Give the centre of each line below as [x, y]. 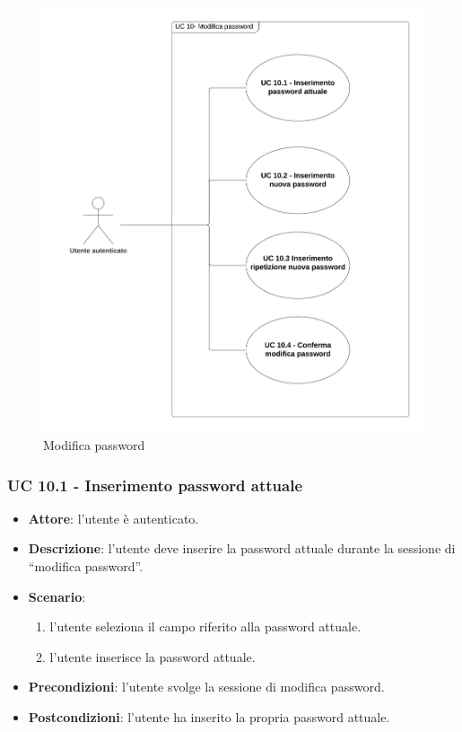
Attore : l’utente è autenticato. [113, 518]
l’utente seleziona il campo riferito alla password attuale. [205, 626]
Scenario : [57, 596]
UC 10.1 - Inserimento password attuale [155, 485]
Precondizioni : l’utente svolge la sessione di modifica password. [206, 687]
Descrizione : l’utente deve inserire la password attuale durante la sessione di [242, 548]
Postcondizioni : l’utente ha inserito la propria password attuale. [209, 717]
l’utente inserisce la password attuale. [153, 656]
